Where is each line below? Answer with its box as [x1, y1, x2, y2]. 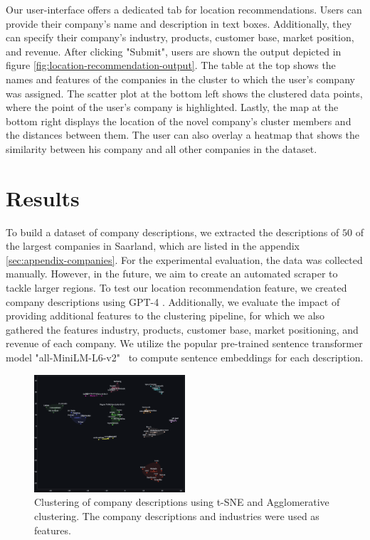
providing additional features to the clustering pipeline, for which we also [6, 308, 325, 323]
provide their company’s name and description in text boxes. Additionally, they [6, 16, 352, 31]
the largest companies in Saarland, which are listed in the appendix [6, 238, 300, 253]
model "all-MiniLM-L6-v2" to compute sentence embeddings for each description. [6, 350, 364, 364]
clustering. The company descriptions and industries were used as [34, 508, 319, 523]
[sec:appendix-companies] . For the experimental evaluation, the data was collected [6, 252, 363, 267]
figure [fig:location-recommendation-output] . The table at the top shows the [6, 58, 336, 73]
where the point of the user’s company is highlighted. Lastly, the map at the [6, 100, 339, 115]
